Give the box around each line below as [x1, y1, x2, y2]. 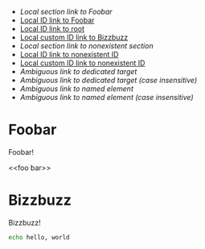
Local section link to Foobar [19, 7, 113, 16]
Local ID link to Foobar [19, 15, 95, 25]
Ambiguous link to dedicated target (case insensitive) [19, 76, 198, 85]
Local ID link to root [19, 24, 85, 33]
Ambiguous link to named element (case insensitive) [19, 93, 195, 102]
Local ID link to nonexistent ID [19, 50, 119, 59]
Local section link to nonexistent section [19, 41, 154, 51]
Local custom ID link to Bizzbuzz [19, 32, 129, 42]
